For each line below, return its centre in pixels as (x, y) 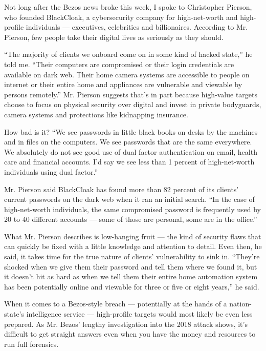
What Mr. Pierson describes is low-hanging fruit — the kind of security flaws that (133, 236)
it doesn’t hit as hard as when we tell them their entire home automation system (131, 276)
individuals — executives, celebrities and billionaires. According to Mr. (137, 27)
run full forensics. (31, 344)
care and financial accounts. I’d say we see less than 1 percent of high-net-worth (129, 162)
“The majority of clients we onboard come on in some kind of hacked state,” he (128, 54)
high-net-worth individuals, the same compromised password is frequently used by (132, 209)
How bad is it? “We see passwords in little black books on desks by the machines (131, 131)
